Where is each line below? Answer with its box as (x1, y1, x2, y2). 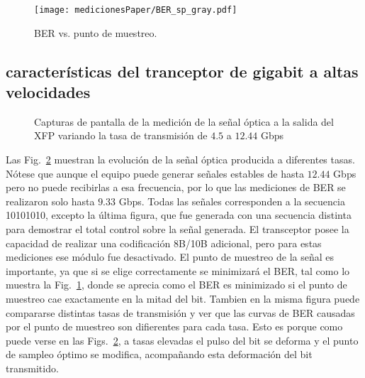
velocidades (6, 81, 91, 103)
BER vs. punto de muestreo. (34, 25, 157, 40)
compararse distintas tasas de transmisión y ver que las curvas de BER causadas (6, 305, 355, 320)
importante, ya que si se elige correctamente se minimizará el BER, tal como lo (6, 263, 350, 278)
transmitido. (6, 360, 59, 375)
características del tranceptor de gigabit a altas (6, 60, 359, 82)
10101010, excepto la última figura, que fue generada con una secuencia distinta (6, 207, 352, 222)
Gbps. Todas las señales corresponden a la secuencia (118, 193, 345, 208)
